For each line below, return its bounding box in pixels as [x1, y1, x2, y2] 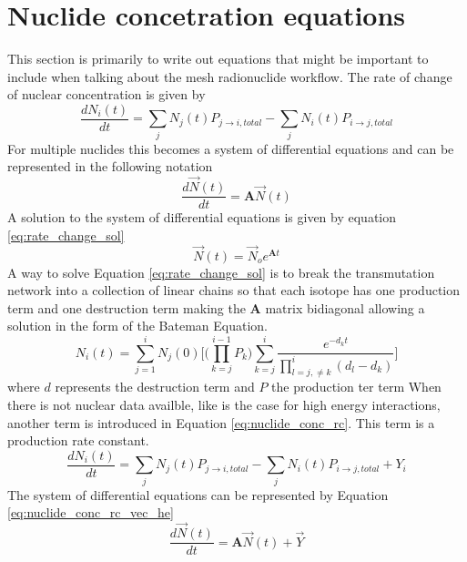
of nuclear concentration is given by [7, 85, 206, 104]
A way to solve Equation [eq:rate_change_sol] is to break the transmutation [7, 262, 435, 281]
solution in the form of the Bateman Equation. [7, 316, 268, 335]
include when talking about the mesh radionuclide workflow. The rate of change [7, 66, 452, 86]
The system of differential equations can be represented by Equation [7, 485, 389, 504]
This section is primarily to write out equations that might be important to [7, 49, 429, 68]
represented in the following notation [7, 157, 213, 176]
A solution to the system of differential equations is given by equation [7, 208, 397, 227]
